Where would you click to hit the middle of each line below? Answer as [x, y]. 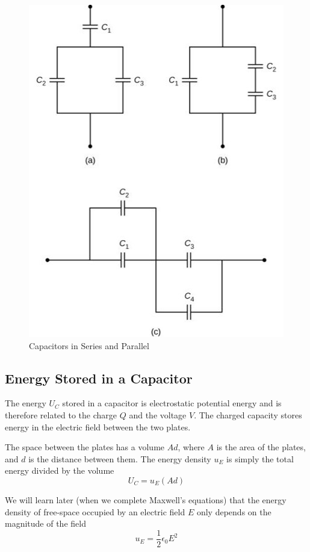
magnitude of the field [45, 523]
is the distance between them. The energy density [120, 458]
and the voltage [158, 414]
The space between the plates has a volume [85, 447]
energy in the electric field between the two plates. [98, 426]
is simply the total [260, 458]
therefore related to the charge [61, 414]
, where [191, 447]
